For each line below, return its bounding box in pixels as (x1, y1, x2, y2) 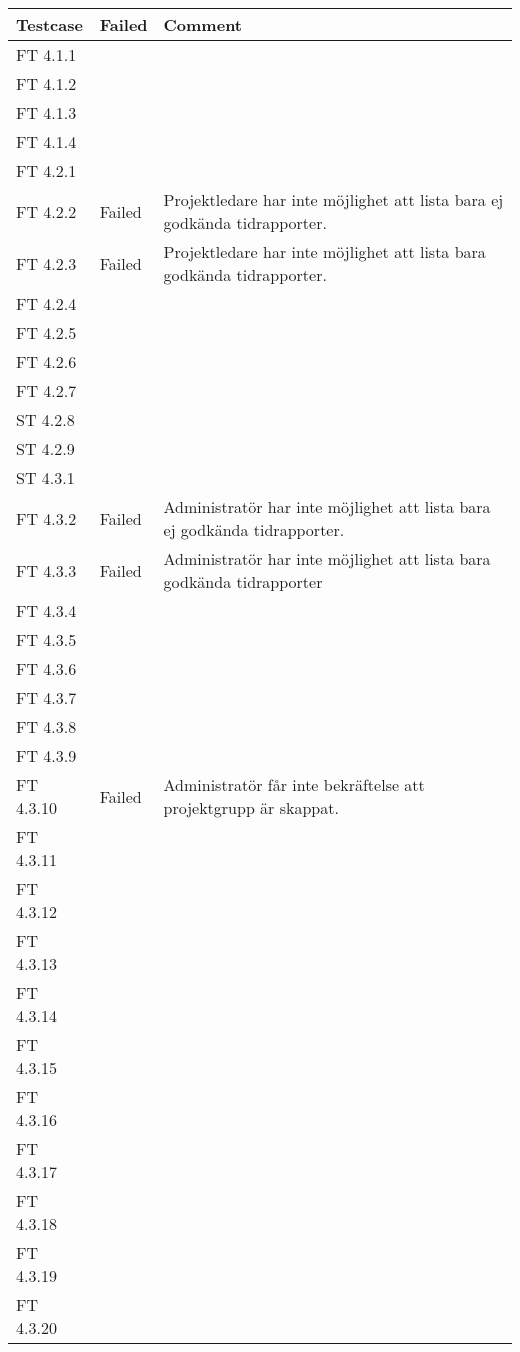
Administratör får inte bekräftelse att (163, 773, 425, 796)
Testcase (16, 13, 83, 36)
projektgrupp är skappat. (163, 796, 339, 819)
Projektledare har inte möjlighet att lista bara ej (163, 188, 504, 211)
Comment (163, 13, 242, 36)
